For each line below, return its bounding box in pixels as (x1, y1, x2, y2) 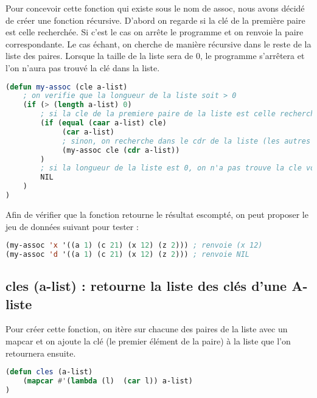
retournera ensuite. (5, 346, 76, 359)
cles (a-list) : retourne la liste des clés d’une (5, 276, 287, 295)
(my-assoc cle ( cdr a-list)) (62, 145, 180, 155)
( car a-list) (62, 127, 114, 136)
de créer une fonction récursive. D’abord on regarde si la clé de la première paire (5, 13, 305, 26)
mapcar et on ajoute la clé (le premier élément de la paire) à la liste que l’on (5, 335, 291, 347)
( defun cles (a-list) (5, 368, 93, 377)
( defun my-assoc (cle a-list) (5, 82, 128, 91)
